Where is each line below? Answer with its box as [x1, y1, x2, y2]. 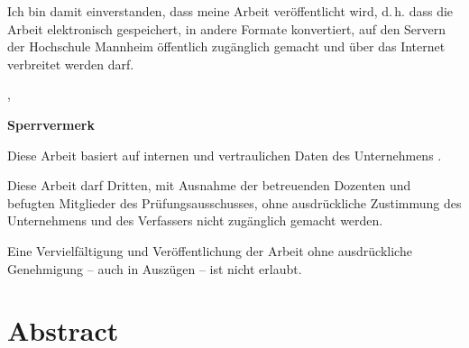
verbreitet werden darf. [7, 54, 134, 73]
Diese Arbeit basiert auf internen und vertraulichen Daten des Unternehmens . [7, 145, 442, 164]
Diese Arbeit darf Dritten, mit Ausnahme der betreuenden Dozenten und [7, 176, 411, 195]
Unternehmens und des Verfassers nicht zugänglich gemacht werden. [7, 211, 383, 230]
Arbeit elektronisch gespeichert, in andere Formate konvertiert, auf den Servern [7, 19, 446, 38]
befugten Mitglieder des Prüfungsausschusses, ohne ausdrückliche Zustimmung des [7, 193, 462, 212]
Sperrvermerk [7, 114, 95, 133]
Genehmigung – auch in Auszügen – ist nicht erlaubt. [7, 259, 302, 278]
